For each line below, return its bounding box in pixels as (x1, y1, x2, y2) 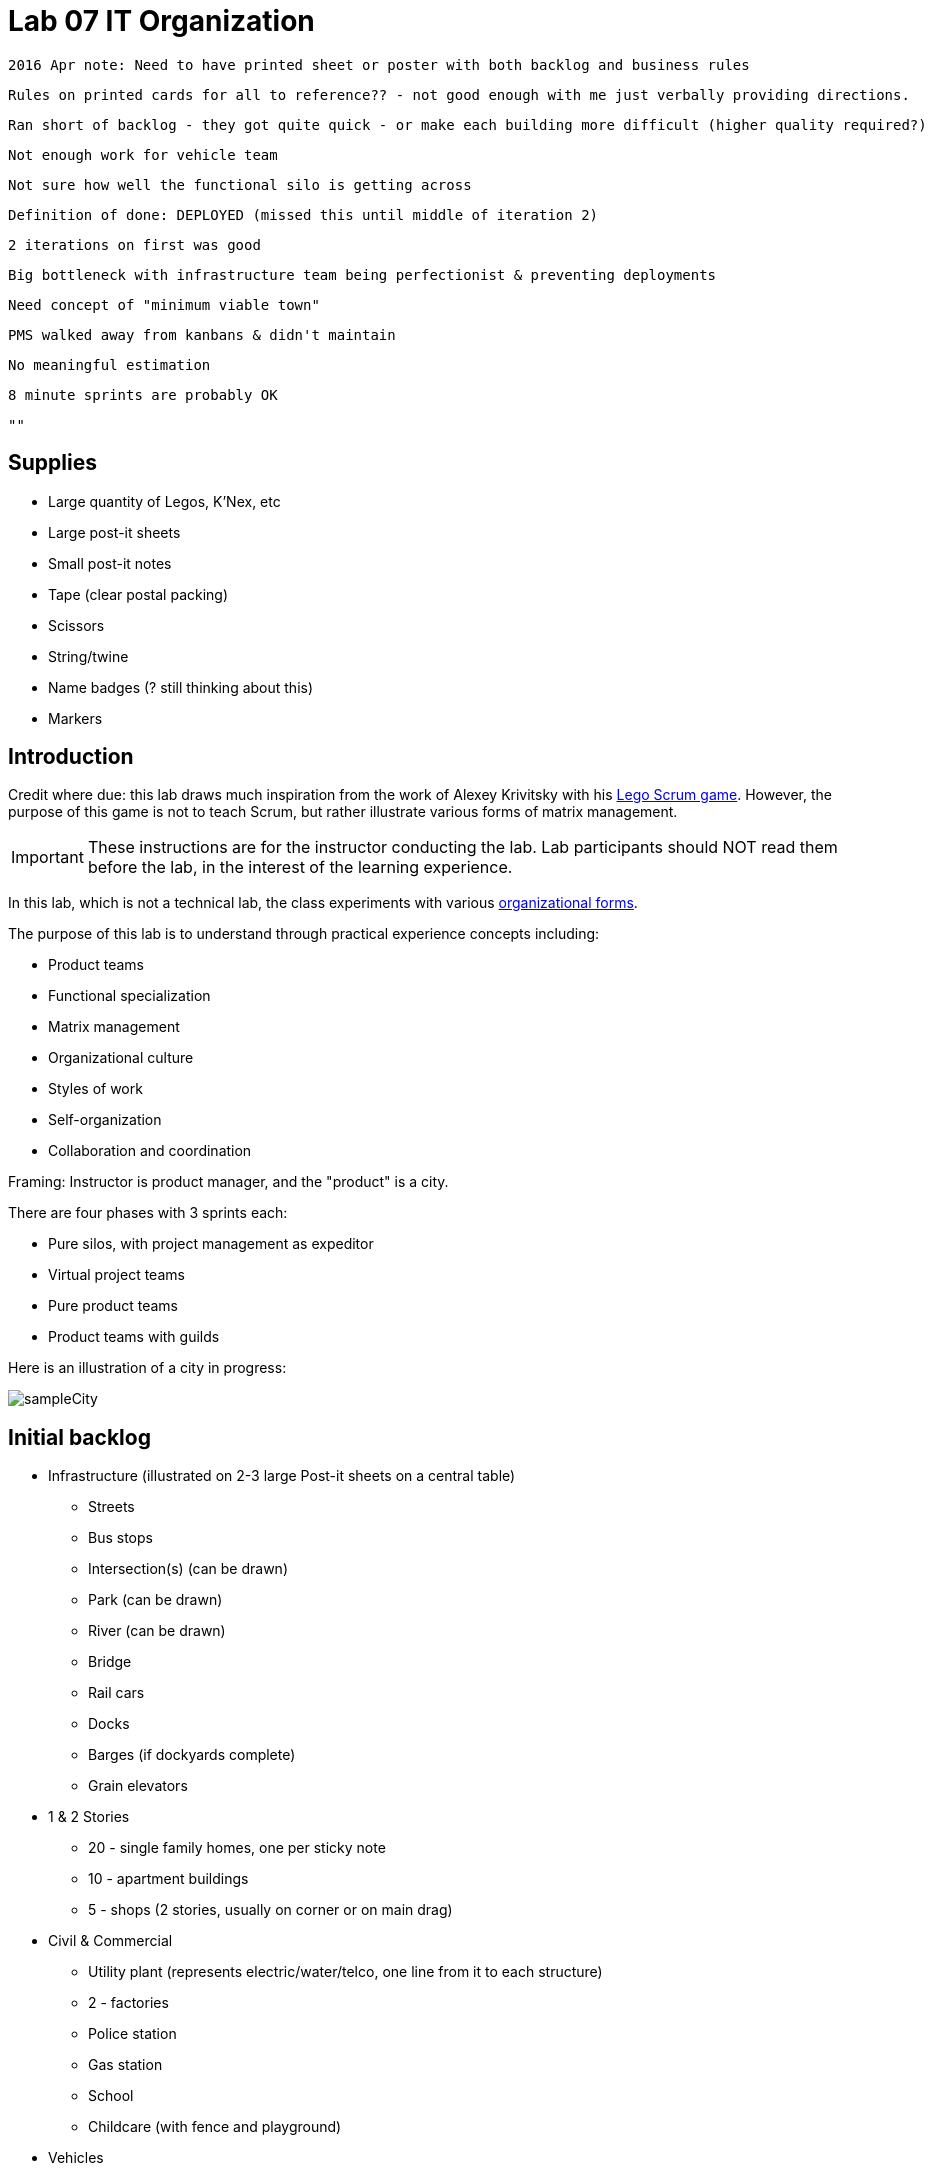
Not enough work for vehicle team (8, 146, 278, 163)
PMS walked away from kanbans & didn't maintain (8, 326, 396, 343)
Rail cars (88, 1684, 145, 1702)
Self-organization (48, 1111, 162, 1129)
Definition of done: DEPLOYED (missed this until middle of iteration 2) (8, 206, 599, 223)
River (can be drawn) (88, 1622, 226, 1640)
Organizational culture (48, 1049, 194, 1067)
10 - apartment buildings (88, 1870, 249, 1888)
